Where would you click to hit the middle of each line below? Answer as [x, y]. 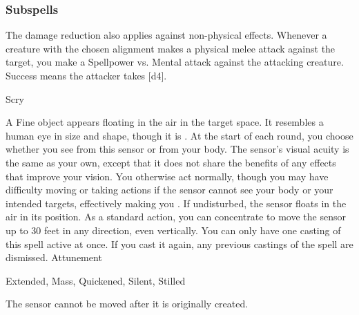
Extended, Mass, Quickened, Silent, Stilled [96, 280]
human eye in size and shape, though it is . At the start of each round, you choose [179, 135]
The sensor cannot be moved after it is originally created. [127, 304]
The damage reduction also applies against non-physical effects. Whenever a [166, 35]
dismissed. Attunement [54, 257]
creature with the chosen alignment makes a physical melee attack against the [171, 48]
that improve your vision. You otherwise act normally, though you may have [167, 176]
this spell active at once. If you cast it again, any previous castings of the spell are [179, 244]
